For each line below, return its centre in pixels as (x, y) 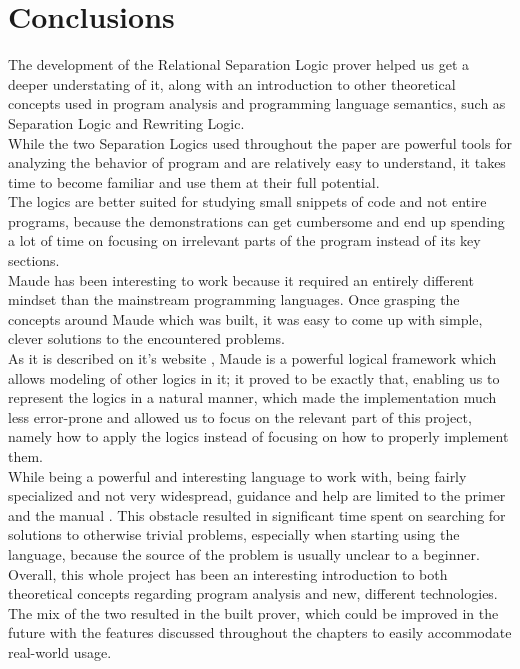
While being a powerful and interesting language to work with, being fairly (237, 475)
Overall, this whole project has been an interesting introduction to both (228, 573)
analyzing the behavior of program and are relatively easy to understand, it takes (257, 162)
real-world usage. (60, 651)
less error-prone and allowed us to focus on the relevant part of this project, (240, 416)
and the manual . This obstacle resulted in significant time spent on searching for (257, 514)
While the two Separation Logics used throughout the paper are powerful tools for (260, 142)
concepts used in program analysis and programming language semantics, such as (257, 103)
